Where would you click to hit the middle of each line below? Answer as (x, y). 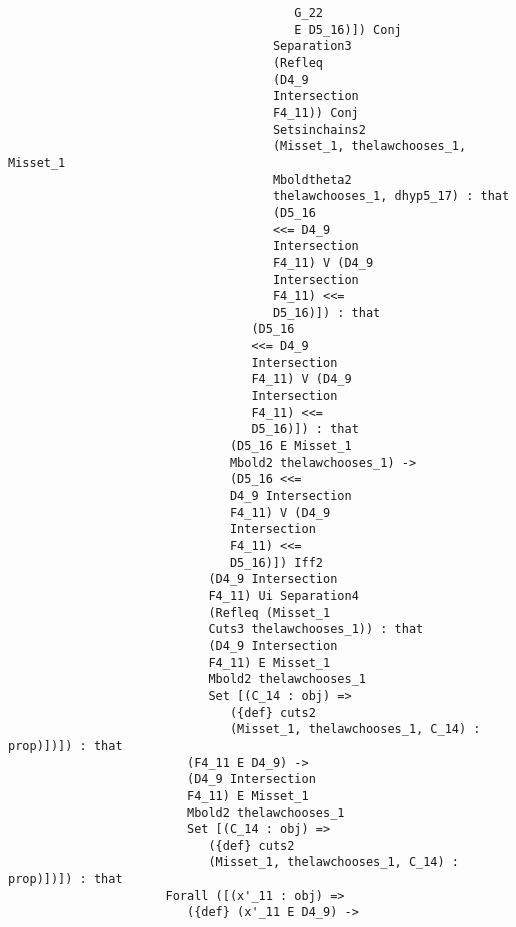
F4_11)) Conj (315, 112)
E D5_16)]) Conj (348, 29)
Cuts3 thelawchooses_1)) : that (316, 629)
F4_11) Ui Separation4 (283, 595)
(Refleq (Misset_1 (269, 612)
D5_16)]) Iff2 (276, 562)
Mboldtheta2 (312, 179)
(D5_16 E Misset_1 (290, 446)
